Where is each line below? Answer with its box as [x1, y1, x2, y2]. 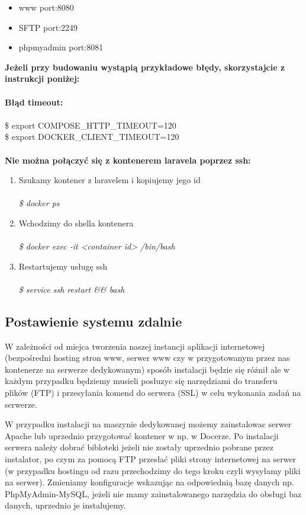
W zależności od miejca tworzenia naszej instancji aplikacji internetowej [5, 340, 265, 352]
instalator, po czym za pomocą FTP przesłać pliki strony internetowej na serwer [5, 453, 297, 465]
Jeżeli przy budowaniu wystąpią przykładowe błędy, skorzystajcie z [5, 60, 285, 73]
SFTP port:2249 [18, 21, 78, 33]
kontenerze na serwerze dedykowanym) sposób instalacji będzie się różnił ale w [5, 363, 290, 375]
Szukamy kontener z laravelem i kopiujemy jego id [18, 174, 201, 186]
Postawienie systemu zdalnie [5, 312, 182, 330]
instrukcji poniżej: [5, 72, 80, 85]
